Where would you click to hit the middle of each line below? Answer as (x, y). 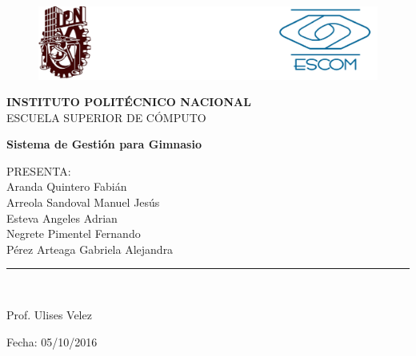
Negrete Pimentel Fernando (74, 233)
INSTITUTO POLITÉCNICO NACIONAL (129, 102)
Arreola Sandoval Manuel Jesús (83, 202)
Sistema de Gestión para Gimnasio (104, 144)
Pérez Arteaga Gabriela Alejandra (90, 249)
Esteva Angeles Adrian (62, 218)
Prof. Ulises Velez (49, 315)
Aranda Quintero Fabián (67, 186)
